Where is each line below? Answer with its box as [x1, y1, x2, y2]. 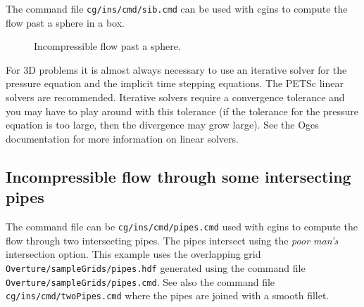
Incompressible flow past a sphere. [34, 39, 181, 53]
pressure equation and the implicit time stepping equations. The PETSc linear [6, 76, 344, 91]
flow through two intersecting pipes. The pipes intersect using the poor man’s [6, 233, 339, 247]
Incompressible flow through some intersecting [6, 165, 351, 187]
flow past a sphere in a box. [6, 15, 125, 30]
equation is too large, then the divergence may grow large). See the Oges [6, 117, 319, 132]
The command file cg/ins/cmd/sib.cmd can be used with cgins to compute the [6, 1, 348, 15]
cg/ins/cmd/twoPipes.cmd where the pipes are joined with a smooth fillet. [6, 288, 330, 303]
